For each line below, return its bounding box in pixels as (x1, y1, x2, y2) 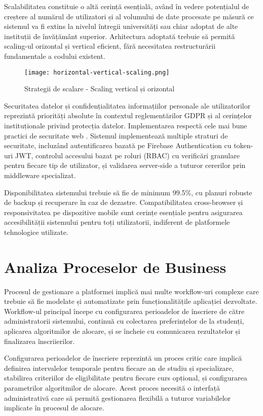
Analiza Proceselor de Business (4, 256, 227, 277)
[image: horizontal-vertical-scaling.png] (24, 68, 170, 76)
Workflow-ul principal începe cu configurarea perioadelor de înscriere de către (4, 305, 245, 316)
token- (234, 140, 253, 151)
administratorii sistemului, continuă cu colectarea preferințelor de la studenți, (4, 316, 244, 326)
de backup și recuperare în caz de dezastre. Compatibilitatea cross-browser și (4, 197, 243, 207)
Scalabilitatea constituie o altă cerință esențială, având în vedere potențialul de (4, 1, 249, 11)
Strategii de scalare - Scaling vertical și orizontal (24, 83, 175, 94)
